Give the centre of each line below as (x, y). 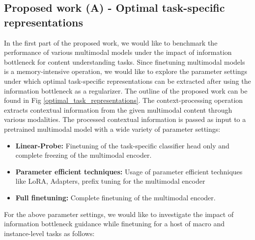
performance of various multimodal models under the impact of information (118, 52)
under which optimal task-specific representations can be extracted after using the (127, 81)
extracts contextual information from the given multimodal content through (118, 109)
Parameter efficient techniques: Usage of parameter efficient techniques (129, 171)
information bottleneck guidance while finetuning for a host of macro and (114, 224)
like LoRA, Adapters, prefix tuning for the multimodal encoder (110, 181)
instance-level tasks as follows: (49, 233)
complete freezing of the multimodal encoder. (84, 155)
